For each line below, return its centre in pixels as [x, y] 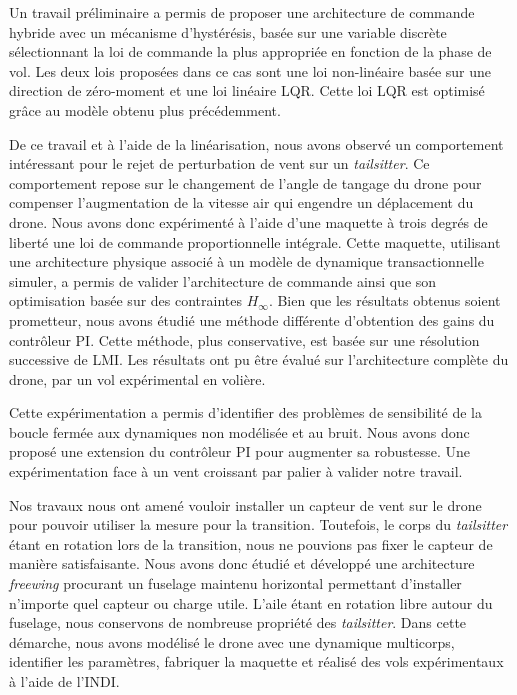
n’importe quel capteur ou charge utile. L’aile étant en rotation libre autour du [251, 602]
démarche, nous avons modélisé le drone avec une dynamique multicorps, [232, 641]
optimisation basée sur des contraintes [126, 300]
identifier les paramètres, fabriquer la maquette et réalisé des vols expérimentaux [256, 661]
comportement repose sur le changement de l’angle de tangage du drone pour [245, 182]
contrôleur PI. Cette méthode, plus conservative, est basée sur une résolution [244, 339]
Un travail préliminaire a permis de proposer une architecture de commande [242, 12]
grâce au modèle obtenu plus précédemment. [145, 109]
